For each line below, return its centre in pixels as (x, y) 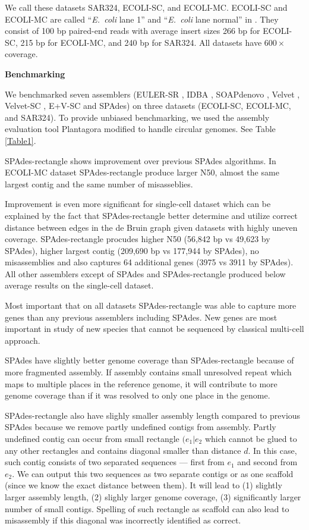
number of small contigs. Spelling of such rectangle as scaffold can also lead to (147, 508)
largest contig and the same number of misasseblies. (99, 184)
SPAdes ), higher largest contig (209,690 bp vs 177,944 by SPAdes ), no (132, 250)
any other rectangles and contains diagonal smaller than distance (123, 450)
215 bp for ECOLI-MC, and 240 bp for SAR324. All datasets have (141, 42)
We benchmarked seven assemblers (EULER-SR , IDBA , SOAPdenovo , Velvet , (152, 94)
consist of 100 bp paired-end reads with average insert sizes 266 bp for (133, 31)
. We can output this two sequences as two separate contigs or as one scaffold (153, 473)
